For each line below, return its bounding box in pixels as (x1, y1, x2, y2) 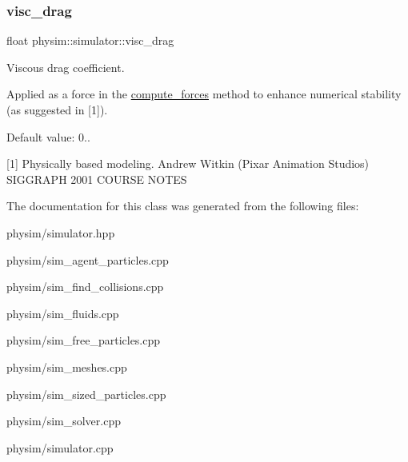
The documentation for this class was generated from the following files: (6, 197, 359, 214)
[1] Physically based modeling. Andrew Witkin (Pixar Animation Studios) (6, 155, 370, 172)
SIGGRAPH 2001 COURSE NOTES (6, 170, 187, 187)
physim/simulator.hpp (6, 224, 115, 241)
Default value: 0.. (6, 128, 90, 145)
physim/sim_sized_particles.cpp (6, 385, 166, 402)
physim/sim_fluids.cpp (6, 305, 119, 321)
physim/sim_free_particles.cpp (6, 332, 161, 348)
